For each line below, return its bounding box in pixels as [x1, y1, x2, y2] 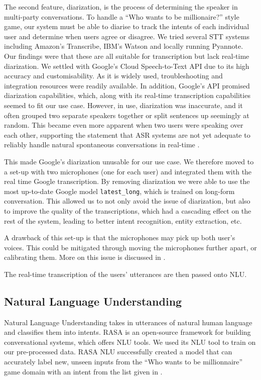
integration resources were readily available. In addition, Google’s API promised [4, 80, 250, 90]
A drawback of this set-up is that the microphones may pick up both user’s [4, 232, 235, 243]
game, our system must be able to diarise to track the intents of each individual [4, 21, 249, 32]
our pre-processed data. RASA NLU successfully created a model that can [4, 346, 232, 357]
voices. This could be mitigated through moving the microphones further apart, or [4, 242, 257, 252]
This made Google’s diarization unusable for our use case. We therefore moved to [4, 156, 254, 166]
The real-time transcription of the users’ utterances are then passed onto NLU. [4, 268, 247, 279]
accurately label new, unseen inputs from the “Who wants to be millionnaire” [4, 356, 243, 367]
